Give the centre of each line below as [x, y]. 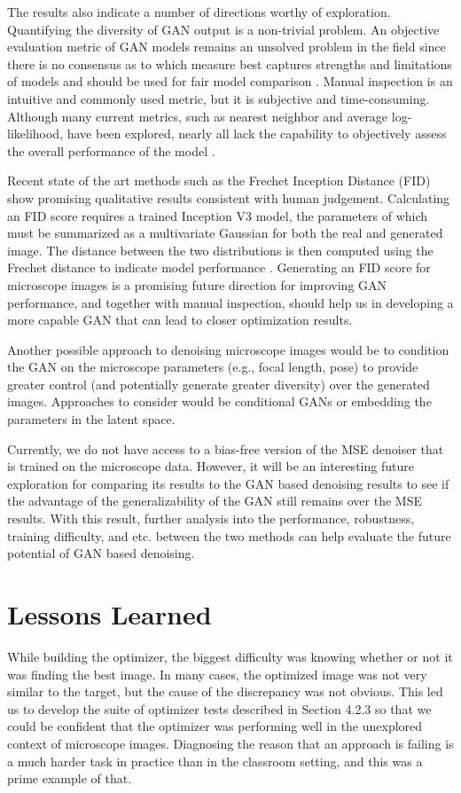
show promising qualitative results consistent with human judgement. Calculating [229, 197]
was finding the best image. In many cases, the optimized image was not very [217, 674]
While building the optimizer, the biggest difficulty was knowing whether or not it [230, 656]
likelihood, [35, 133]
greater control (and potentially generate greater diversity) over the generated [219, 384]
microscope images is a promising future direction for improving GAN [197, 284]
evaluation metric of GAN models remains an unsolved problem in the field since [227, 47]
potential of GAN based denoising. [101, 553]
